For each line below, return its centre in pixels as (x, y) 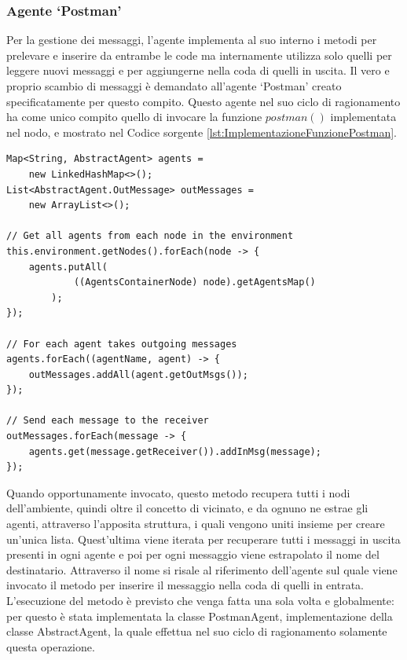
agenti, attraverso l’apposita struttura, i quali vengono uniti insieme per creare (196, 524)
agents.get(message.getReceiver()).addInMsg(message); (175, 451)
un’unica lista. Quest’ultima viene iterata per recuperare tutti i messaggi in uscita (203, 539)
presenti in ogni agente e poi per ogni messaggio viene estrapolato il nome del (193, 554)
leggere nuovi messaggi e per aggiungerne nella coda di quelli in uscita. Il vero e (198, 70)
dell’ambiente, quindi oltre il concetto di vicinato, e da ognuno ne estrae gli (187, 508)
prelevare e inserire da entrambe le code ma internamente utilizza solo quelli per (199, 55)
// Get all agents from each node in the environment (150, 236)
